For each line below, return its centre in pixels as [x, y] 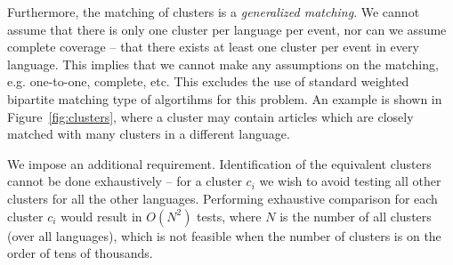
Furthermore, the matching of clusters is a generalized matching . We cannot [214, 12]
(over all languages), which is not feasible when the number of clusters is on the [224, 235]
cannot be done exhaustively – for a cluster [125, 181]
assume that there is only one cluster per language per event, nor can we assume [227, 29]
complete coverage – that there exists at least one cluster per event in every [213, 47]
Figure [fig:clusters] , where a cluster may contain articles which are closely [210, 116]
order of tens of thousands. [80, 253]
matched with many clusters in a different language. [149, 134]
